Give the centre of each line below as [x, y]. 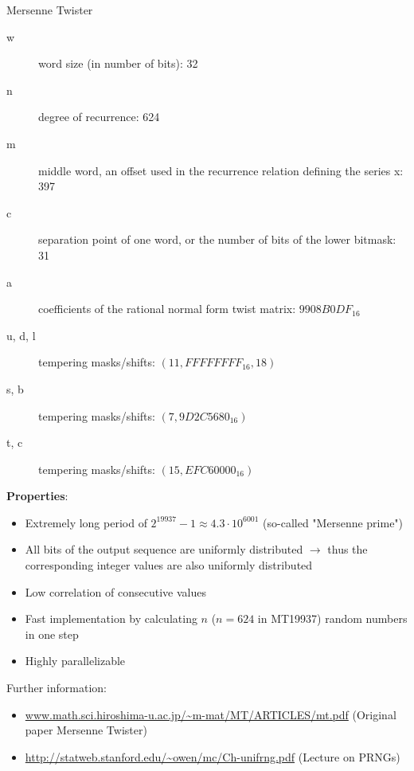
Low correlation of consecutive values [115, 591]
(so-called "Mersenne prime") [333, 522]
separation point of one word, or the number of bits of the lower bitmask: [217, 239]
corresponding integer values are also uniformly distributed [169, 565]
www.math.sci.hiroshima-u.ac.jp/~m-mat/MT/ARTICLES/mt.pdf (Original [211, 714]
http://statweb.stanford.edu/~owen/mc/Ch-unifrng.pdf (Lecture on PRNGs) [213, 756]
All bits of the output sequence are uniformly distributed [164, 549]
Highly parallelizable [75, 661]
